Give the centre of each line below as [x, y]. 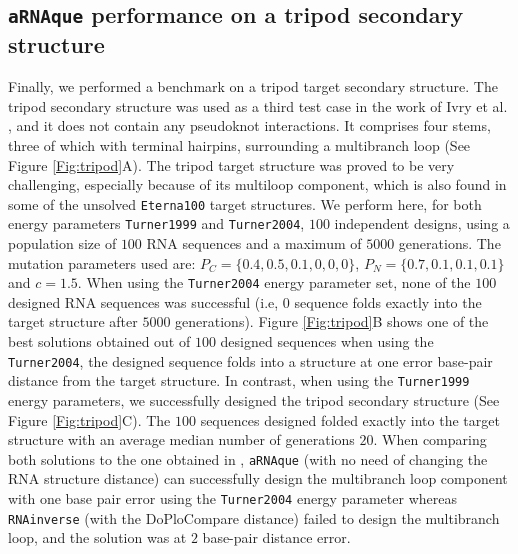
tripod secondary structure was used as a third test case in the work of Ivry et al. [258, 105]
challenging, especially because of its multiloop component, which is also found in [257, 184]
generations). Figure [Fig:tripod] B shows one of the [332, 321]
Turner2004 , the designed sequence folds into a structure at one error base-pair [250, 360]
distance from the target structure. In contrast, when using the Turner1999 [239, 380]
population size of [62, 243]
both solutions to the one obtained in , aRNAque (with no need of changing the [248, 458]
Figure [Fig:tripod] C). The [89, 419]
